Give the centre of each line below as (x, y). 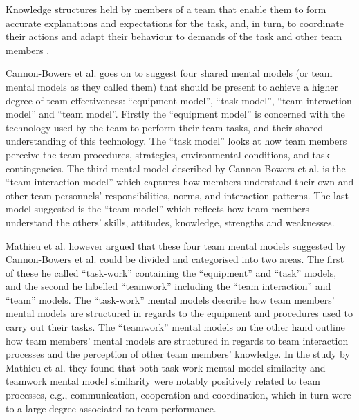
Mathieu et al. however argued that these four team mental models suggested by (176, 245)
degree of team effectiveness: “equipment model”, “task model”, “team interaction (179, 100)
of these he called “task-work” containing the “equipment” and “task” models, (171, 272)
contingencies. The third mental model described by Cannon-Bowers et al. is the (176, 168)
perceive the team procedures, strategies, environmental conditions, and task (168, 154)
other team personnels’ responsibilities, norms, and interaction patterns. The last (177, 195)
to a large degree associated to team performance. (111, 408)
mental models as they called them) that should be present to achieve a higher (172, 86)
